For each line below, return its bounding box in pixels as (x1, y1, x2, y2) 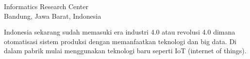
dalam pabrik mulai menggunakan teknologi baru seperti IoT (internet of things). (4, 46, 247, 56)
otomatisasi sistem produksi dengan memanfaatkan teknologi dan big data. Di (4, 36, 236, 46)
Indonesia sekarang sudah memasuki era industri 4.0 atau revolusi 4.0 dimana (4, 27, 235, 37)
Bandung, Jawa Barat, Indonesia (4, 11, 101, 21)
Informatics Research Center (4, 1, 88, 11)
